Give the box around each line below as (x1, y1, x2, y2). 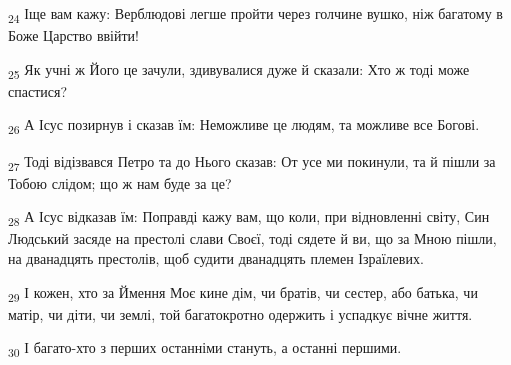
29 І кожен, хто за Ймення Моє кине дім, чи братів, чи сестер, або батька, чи (8, 281, 478, 305)
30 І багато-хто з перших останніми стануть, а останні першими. (8, 337, 402, 361)
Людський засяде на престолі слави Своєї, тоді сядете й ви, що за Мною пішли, (8, 228, 497, 249)
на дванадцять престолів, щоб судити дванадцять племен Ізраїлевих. (8, 248, 424, 268)
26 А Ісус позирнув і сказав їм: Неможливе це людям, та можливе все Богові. (8, 114, 480, 138)
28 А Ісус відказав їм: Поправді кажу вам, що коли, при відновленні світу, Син (8, 206, 490, 230)
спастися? (8, 80, 68, 101)
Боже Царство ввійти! (8, 25, 139, 46)
